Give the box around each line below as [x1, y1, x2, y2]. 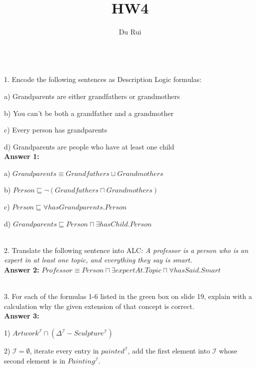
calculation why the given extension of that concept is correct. [4, 300, 194, 311]
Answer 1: [4, 151, 39, 161]
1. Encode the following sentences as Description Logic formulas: [4, 74, 201, 84]
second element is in [4, 355, 65, 365]
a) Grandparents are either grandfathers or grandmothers [4, 90, 180, 101]
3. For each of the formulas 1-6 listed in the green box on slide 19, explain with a [4, 291, 252, 301]
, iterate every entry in [29, 345, 99, 355]
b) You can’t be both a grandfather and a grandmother [4, 107, 173, 118]
